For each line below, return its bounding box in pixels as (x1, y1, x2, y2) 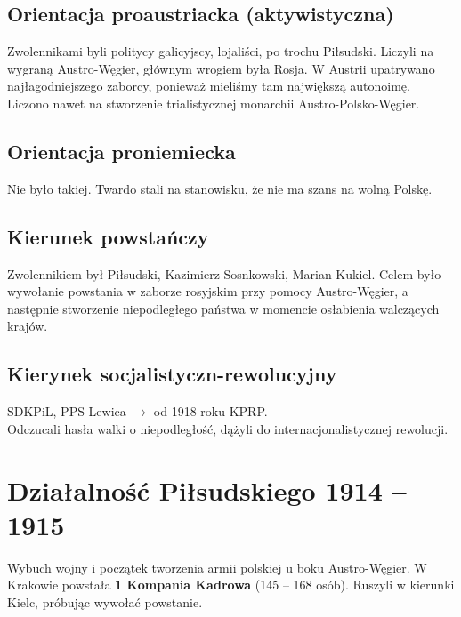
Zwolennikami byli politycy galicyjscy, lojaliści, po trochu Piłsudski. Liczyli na (7, 42, 434, 60)
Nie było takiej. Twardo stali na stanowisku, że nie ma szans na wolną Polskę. (7, 179, 433, 197)
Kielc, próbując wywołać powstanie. (7, 592, 203, 611)
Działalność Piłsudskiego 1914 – (7, 471, 407, 508)
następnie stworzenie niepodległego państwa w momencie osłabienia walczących (7, 299, 440, 317)
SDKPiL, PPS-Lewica (7, 402, 126, 421)
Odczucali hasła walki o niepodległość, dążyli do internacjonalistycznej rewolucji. (7, 419, 449, 437)
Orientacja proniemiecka (7, 137, 236, 164)
